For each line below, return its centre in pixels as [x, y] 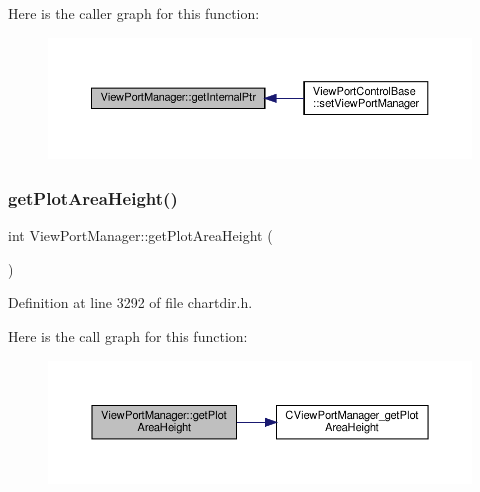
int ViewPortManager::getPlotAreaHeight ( [140, 235]
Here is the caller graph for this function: [134, 13]
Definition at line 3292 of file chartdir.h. [130, 302]
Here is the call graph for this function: [128, 336]
